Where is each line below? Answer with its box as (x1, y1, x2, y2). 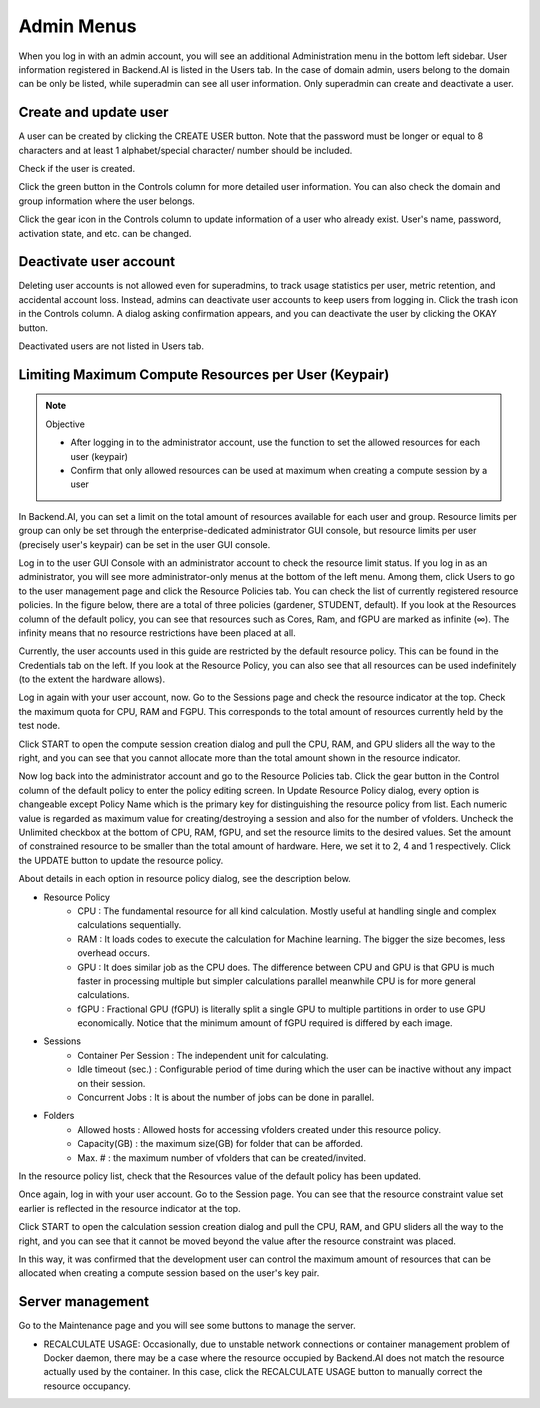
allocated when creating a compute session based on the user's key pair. (18, 1267, 320, 1279)
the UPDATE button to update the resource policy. (18, 854, 224, 866)
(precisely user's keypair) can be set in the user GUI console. (18, 538, 271, 550)
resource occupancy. (43, 1380, 131, 1392)
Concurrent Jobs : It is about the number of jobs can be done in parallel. (77, 1091, 375, 1104)
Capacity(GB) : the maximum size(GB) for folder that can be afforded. (77, 1138, 364, 1150)
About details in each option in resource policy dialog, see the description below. (18, 873, 352, 885)
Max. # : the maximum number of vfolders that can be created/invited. (77, 1151, 367, 1164)
